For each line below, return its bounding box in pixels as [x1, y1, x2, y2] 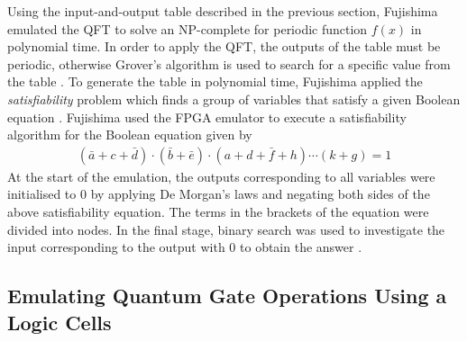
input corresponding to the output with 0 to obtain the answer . [7, 238, 362, 256]
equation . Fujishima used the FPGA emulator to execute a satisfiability [7, 107, 407, 126]
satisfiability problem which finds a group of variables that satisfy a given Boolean [7, 89, 461, 108]
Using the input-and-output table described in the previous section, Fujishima [7, 2, 438, 20]
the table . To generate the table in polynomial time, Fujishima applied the [7, 72, 423, 91]
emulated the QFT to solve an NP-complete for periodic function [7, 19, 368, 38]
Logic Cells [7, 308, 112, 336]
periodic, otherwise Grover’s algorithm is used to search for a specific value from [7, 54, 451, 73]
